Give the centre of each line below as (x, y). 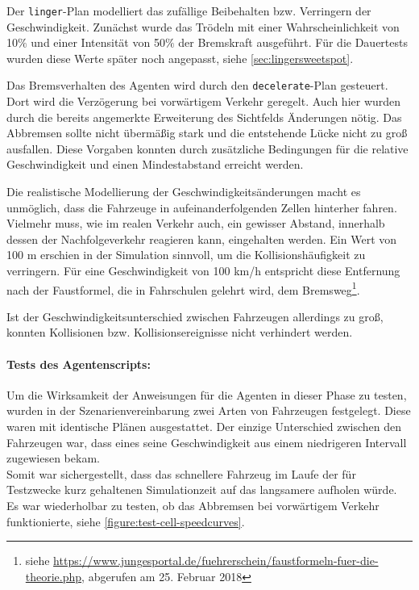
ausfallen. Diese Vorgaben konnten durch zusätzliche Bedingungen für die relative (207, 148)
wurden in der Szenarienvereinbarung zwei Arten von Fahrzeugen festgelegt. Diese (209, 410)
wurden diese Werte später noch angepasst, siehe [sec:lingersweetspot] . (180, 58)
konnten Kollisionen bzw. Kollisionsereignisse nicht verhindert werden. (180, 332)
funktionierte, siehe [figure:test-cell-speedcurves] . (126, 521)
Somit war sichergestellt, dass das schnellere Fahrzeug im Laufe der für (181, 473)
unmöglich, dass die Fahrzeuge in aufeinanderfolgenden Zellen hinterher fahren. (202, 207)
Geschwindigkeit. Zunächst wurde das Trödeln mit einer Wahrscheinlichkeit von (203, 26)
